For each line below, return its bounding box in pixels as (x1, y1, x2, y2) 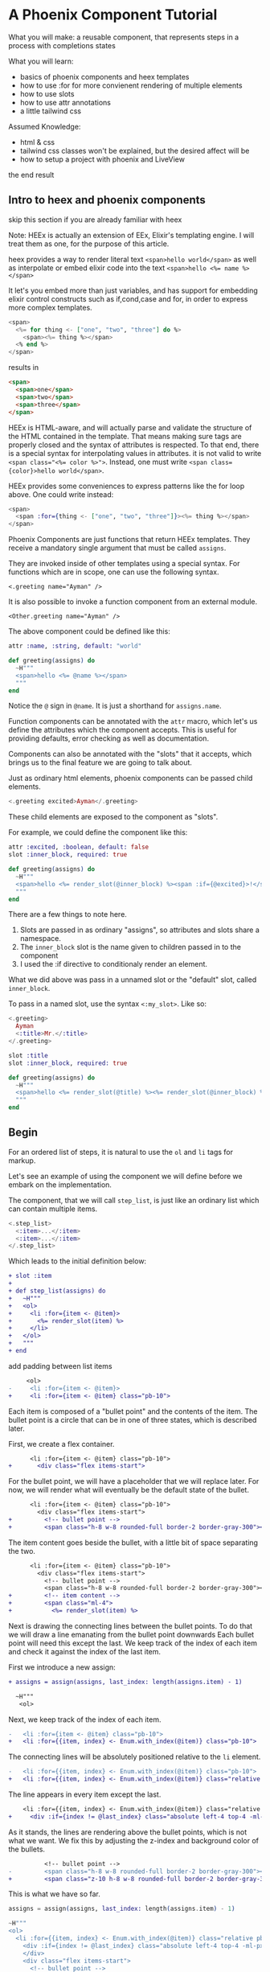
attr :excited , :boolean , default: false (8, 843, 149, 852)
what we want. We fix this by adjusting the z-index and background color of (8, 1835, 260, 1845)
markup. (8, 1156, 36, 1165)
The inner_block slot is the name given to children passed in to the (19, 943, 241, 952)
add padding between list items (8, 1361, 112, 1370)
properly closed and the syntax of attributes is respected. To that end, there (8, 440, 260, 450)
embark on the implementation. (8, 1180, 112, 1189)
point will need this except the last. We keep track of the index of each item (8, 1638, 257, 1648)
